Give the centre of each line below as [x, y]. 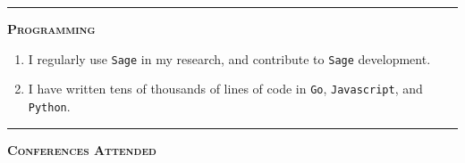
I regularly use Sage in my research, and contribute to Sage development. [229, 58]
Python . [49, 106]
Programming [51, 29]
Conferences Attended [82, 149]
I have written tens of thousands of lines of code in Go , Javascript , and [225, 89]
